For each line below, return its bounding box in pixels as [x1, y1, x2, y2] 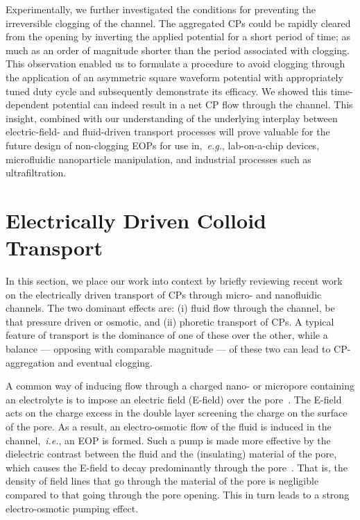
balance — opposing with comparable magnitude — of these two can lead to [6, 342, 331, 355]
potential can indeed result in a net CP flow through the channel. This [52, 97, 353, 112]
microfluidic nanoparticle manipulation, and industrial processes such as [6, 151, 311, 166]
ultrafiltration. [6, 165, 67, 180]
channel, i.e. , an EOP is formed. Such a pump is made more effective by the [6, 433, 331, 447]
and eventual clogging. [58, 355, 153, 369]
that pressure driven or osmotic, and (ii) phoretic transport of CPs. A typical [6, 314, 334, 328]
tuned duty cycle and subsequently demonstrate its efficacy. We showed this [6, 83, 328, 98]
